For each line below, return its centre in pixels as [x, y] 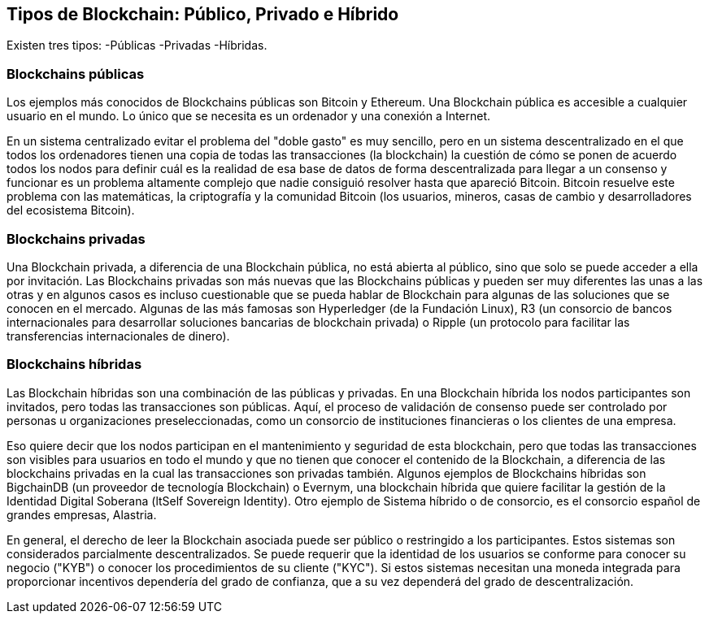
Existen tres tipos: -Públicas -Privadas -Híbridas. [137, 46]
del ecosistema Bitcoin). [71, 210]
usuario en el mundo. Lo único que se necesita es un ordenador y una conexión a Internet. [249, 116]
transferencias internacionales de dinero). [118, 336]
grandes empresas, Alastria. [82, 514]
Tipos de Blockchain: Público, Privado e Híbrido [203, 14]
